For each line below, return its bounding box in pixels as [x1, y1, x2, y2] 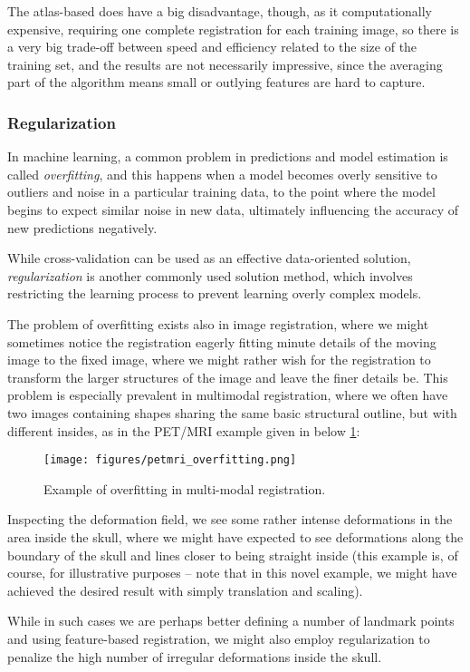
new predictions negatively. [7, 218, 158, 237]
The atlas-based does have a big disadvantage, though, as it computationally [7, 2, 432, 20]
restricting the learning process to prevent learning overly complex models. [7, 284, 422, 303]
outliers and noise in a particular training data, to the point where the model [7, 182, 436, 201]
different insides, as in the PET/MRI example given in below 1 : [7, 421, 360, 440]
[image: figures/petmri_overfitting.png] [43, 453, 297, 467]
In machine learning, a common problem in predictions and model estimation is [7, 147, 448, 166]
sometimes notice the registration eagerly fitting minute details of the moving [7, 332, 436, 351]
